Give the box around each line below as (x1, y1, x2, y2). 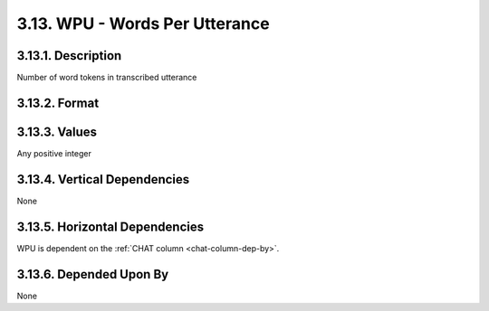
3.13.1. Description (16, 48, 122, 63)
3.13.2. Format (16, 95, 100, 110)
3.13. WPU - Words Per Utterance (16, 14, 271, 33)
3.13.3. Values (16, 124, 98, 139)
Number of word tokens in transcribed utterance (16, 72, 197, 83)
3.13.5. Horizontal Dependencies (16, 219, 204, 234)
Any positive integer (16, 147, 92, 158)
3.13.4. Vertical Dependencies (16, 172, 190, 187)
